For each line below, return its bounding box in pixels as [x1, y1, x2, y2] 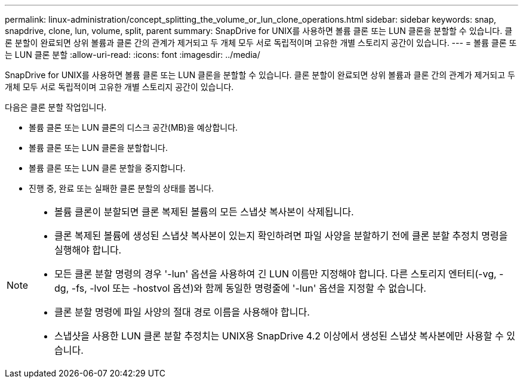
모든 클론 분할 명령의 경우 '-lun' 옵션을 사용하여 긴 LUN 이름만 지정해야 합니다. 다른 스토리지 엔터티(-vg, [54, 268, 497, 280]
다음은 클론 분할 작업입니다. [5, 102, 107, 112]
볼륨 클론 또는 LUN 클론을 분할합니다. [29, 143, 168, 153]
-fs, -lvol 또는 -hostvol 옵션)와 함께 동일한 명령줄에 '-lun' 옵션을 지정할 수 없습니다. [71, 282, 426, 294]
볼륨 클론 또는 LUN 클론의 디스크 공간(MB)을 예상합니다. [29, 122, 238, 132]
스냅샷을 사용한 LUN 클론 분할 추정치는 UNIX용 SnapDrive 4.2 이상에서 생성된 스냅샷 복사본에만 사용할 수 [54, 330, 504, 342]
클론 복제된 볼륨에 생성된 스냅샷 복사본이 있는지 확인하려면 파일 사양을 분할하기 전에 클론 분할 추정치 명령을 [54, 230, 508, 242]
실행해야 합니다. [54, 244, 122, 256]
